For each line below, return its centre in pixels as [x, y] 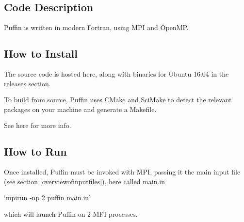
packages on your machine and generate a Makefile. [80, 109]
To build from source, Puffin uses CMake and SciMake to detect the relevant [118, 100]
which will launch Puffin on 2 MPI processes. [71, 214]
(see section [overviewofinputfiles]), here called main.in [85, 181]
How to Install [41, 54]
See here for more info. [38, 125]
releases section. [27, 83]
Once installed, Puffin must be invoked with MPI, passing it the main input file [122, 172]
